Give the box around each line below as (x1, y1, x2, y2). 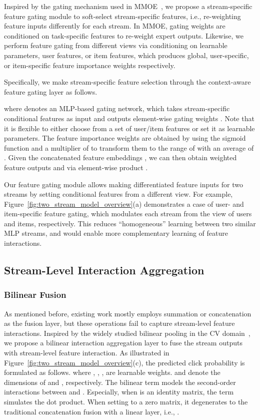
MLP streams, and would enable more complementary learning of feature (4, 228, 228, 238)
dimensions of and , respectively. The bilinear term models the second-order (4, 376, 236, 387)
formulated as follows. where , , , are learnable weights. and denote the (4, 367, 220, 377)
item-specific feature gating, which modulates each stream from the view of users (4, 208, 252, 219)
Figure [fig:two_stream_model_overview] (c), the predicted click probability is (4, 357, 245, 367)
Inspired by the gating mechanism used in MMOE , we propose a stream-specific (4, 1, 252, 11)
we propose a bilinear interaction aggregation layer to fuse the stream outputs (4, 337, 242, 348)
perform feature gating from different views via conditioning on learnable (4, 40, 227, 51)
